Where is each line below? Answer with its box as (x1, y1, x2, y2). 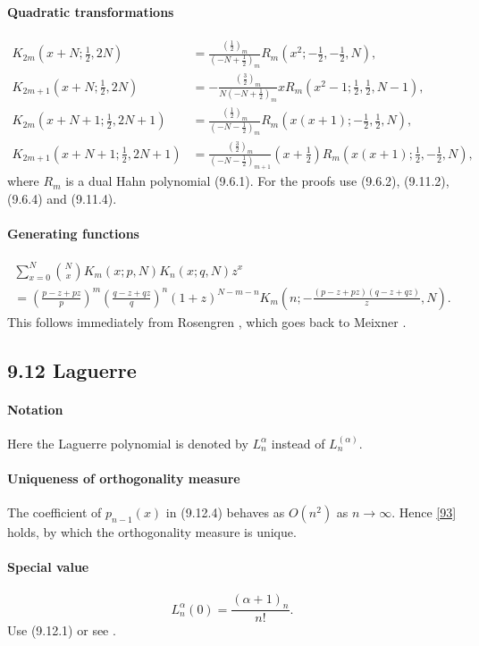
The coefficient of (7, 503, 102, 522)
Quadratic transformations (7, 2, 174, 21)
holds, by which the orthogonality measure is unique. (7, 523, 297, 541)
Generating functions (7, 223, 139, 242)
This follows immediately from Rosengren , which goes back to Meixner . (7, 312, 407, 331)
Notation (7, 399, 63, 418)
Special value (7, 558, 89, 576)
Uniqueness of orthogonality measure (7, 468, 240, 487)
